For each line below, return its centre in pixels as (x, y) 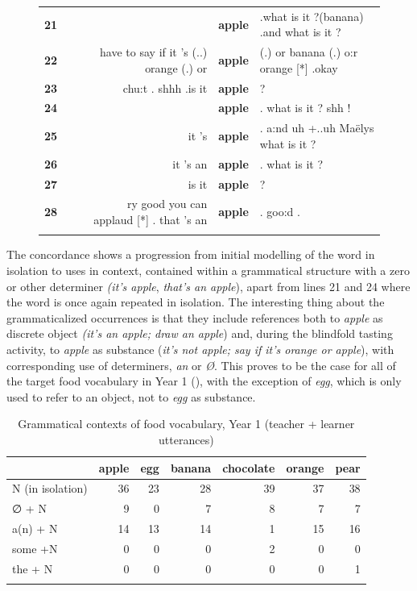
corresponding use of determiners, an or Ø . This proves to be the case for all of (201, 365)
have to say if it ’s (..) (154, 52)
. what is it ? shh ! (305, 108)
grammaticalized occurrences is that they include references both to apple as (195, 317)
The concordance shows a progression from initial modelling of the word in (191, 254)
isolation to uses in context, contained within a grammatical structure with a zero (208, 270)
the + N (33, 568)
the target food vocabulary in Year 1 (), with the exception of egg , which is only (204, 381)
